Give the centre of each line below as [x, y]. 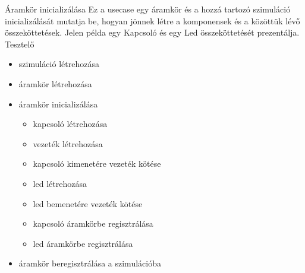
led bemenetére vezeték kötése [88, 203]
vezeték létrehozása [68, 143]
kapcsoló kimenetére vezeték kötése [97, 164]
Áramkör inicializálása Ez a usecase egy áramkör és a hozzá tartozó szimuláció [148, 9]
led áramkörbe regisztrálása [83, 243]
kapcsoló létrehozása [70, 124]
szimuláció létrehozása [59, 64]
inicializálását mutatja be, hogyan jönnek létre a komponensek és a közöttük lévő [152, 20]
